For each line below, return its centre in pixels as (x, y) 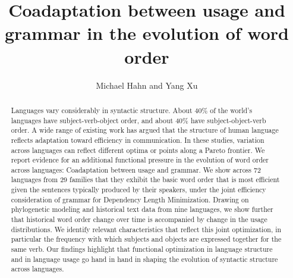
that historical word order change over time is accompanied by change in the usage (139, 219)
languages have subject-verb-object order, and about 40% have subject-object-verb (138, 120)
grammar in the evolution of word (147, 33)
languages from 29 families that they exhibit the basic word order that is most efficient (145, 179)
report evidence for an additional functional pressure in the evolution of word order (140, 160)
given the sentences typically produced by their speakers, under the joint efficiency (138, 190)
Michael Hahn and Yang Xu (147, 85)
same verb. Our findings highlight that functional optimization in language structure (142, 249)
